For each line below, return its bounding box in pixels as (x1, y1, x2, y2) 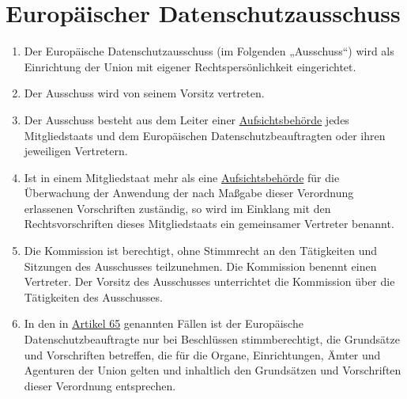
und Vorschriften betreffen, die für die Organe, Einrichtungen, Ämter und (24, 346, 381, 363)
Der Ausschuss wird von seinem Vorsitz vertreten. (24, 85, 265, 101)
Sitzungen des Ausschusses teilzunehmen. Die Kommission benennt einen (24, 257, 377, 274)
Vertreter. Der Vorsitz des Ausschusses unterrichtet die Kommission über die (24, 273, 395, 290)
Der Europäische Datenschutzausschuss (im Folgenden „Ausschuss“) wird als (24, 43, 394, 59)
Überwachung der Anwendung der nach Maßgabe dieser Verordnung (24, 184, 354, 201)
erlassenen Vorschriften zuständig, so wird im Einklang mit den (24, 199, 331, 216)
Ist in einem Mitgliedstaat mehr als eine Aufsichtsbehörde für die (24, 169, 340, 185)
